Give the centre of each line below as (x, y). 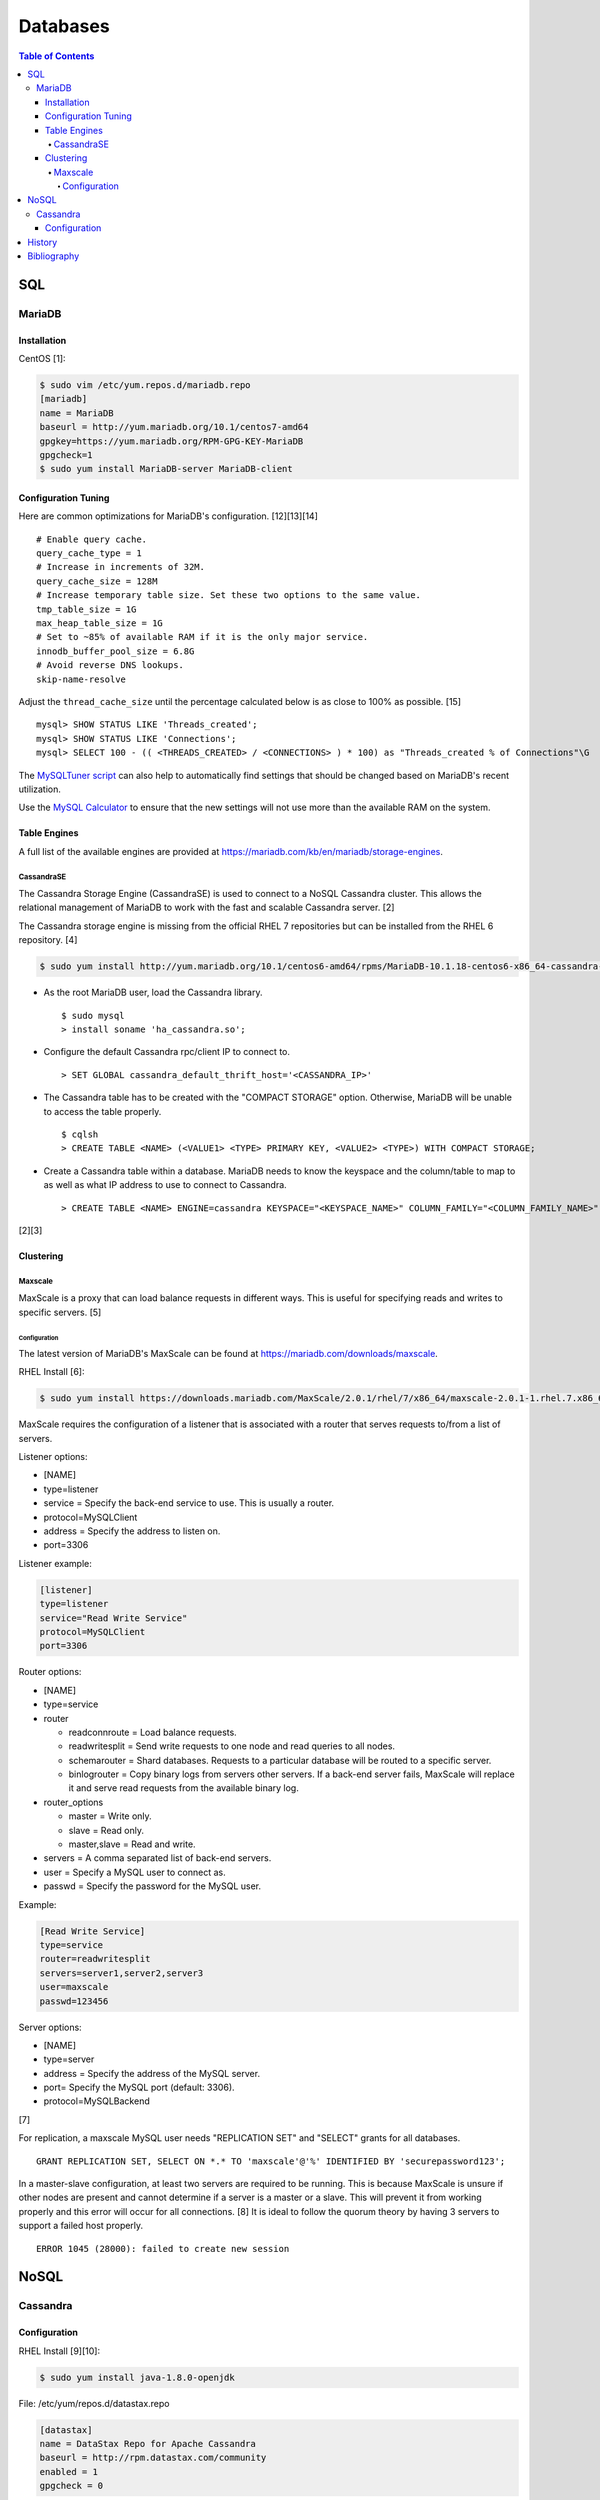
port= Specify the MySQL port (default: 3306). (139, 2087)
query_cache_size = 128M (97, 581)
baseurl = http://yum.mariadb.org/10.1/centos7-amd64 (174, 427)
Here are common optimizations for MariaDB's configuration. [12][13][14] (168, 516)
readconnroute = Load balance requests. (152, 1732)
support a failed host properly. (81, 2226)
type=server (69, 2059)
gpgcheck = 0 (71, 2486)
